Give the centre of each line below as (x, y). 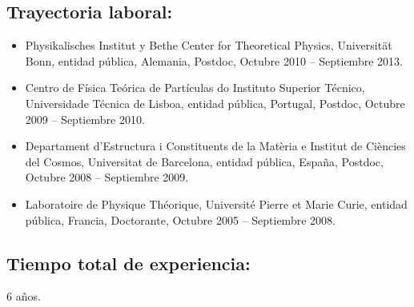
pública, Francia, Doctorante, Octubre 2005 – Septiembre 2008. (180, 219)
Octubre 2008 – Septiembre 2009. (107, 177)
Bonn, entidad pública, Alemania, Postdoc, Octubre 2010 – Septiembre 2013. (214, 60)
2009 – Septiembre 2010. (85, 119)
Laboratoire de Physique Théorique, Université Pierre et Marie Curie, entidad (216, 203)
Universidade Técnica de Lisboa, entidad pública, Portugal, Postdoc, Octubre (215, 103)
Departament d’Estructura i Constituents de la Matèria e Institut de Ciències (215, 146)
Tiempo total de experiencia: (129, 263)
